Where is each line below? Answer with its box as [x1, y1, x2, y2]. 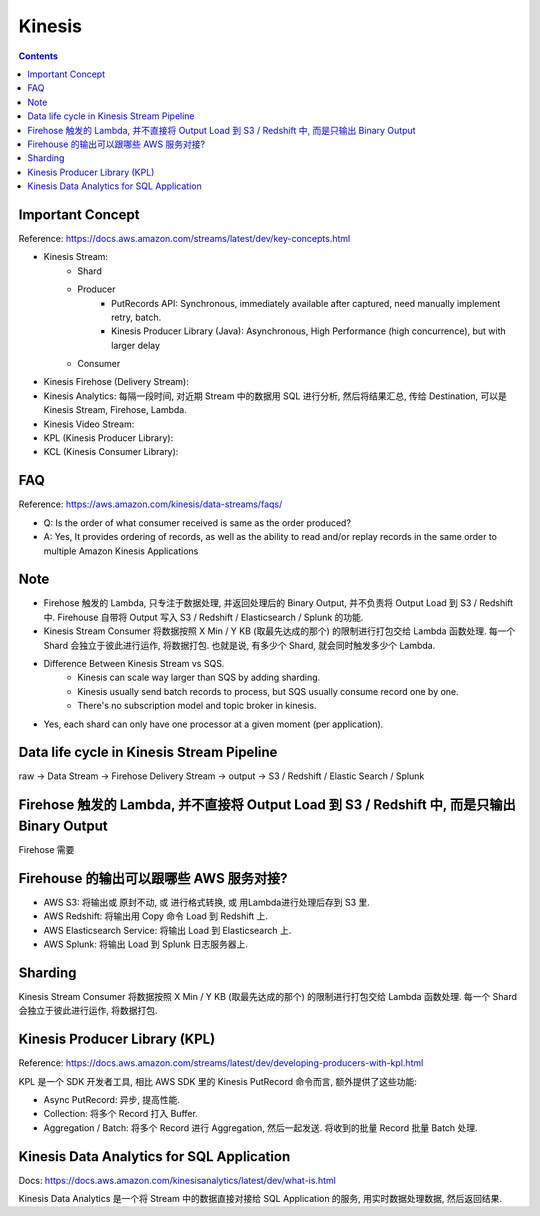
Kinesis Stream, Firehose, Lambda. [43, 404, 187, 416]
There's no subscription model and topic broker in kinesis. [77, 700, 317, 712]
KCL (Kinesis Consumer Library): [43, 446, 179, 458]
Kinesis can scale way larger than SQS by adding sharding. [77, 671, 321, 684]
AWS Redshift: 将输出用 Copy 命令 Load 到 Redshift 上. [43, 910, 269, 922]
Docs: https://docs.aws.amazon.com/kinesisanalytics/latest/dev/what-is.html [18, 1174, 337, 1186]
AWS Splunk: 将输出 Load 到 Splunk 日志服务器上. [43, 938, 249, 950]
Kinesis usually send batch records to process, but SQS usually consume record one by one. [77, 685, 459, 697]
